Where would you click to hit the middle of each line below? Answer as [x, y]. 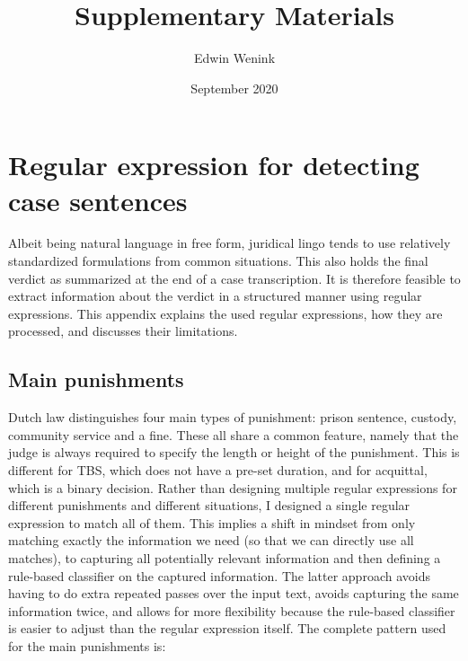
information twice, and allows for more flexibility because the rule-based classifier [232, 610]
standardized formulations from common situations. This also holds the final [218, 261]
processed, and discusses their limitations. [123, 331]
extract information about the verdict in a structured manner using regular [215, 296]
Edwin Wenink [234, 58]
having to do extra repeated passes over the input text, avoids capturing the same [234, 593]
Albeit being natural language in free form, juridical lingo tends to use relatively [230, 243]
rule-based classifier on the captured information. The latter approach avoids [219, 575]
